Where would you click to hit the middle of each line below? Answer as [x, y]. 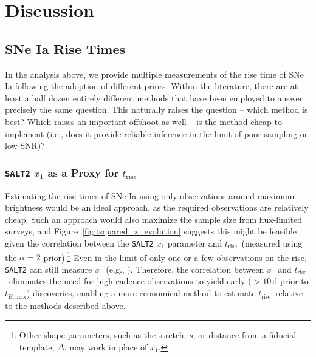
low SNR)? [25, 145]
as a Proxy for [83, 172]
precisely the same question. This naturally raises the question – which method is [156, 110]
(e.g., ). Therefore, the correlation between [185, 269]
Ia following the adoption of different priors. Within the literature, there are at [152, 86]
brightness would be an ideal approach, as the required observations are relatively [157, 207]
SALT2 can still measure [49, 269]
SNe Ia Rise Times [65, 48]
